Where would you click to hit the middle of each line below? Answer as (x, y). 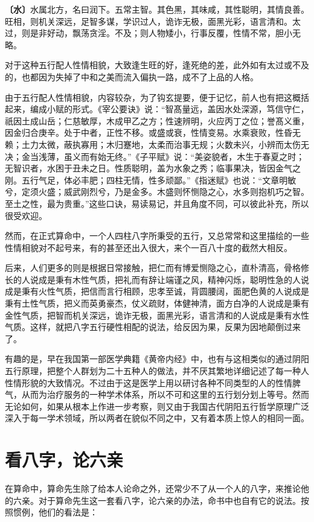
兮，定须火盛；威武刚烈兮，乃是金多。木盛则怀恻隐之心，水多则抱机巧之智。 (157, 192)
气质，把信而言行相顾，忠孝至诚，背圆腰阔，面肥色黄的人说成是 (182, 291)
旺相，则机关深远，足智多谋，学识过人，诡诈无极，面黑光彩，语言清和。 (149, 21)
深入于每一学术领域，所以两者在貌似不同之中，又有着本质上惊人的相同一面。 (157, 418)
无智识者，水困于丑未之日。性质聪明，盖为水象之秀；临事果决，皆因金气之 (153, 168)
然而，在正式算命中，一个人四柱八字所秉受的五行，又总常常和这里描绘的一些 (157, 236)
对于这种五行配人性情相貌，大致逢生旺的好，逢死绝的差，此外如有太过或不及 (157, 65)
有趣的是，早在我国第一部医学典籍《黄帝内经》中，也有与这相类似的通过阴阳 (157, 359)
